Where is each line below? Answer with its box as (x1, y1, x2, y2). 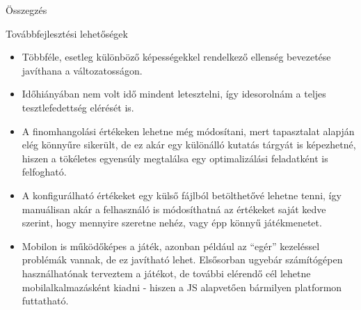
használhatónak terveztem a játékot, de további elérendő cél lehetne (22, 265, 311, 280)
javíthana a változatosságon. (22, 63, 143, 77)
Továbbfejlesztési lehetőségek (6, 26, 128, 40)
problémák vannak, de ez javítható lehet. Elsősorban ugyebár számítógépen (22, 252, 343, 267)
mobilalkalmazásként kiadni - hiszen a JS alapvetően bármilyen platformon (22, 279, 342, 294)
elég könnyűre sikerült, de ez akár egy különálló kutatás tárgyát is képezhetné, (22, 137, 356, 152)
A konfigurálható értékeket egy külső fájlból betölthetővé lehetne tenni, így (22, 187, 342, 202)
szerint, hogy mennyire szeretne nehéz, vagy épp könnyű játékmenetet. (22, 215, 322, 230)
